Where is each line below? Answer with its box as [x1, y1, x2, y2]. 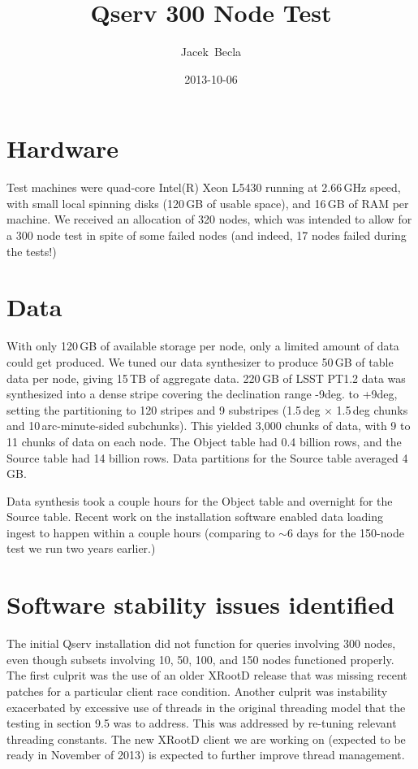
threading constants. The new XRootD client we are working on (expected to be [6, 730, 406, 747]
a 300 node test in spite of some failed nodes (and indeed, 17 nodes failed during [6, 227, 407, 244]
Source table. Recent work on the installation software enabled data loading [6, 508, 384, 525]
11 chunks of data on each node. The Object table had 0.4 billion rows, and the [6, 432, 402, 450]
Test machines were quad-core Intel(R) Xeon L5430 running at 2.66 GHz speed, [6, 179, 401, 196]
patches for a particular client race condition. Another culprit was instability [6, 682, 388, 699]
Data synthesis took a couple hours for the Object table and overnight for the [6, 492, 393, 509]
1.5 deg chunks [336, 401, 408, 418]
